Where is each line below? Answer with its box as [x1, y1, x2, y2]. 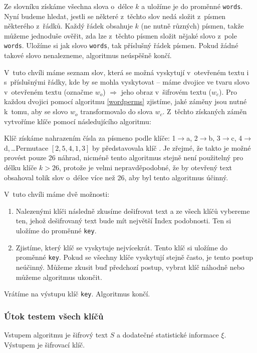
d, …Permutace [4, 142, 49, 153]
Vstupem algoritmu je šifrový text [4, 329, 108, 339]
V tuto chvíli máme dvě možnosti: [4, 189, 110, 199]
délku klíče [4, 162, 37, 173]
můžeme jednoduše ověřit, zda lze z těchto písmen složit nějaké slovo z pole [4, 30, 237, 41]
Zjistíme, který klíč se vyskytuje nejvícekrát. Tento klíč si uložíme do [16, 242, 228, 252]
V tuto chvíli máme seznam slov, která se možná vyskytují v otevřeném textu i [4, 67, 249, 77]
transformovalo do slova [80, 106, 153, 117]
